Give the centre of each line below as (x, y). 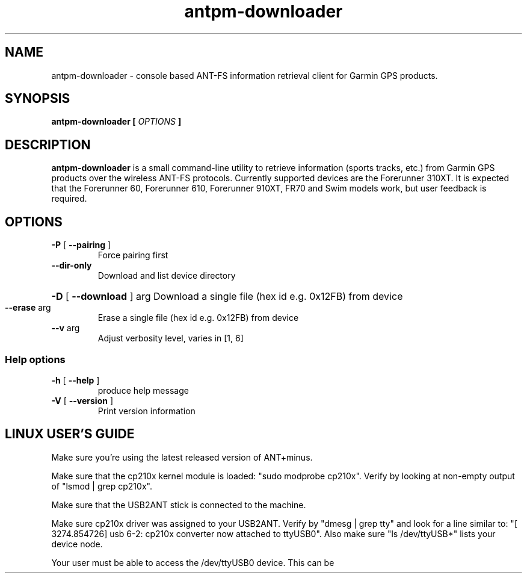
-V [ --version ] (82, 400)
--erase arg (28, 308)
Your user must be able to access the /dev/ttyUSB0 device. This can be (193, 562)
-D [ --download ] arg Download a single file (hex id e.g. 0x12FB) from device (227, 297)
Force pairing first (133, 255)
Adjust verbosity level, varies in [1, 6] (171, 338)
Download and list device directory (167, 276)
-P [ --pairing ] (81, 245)
